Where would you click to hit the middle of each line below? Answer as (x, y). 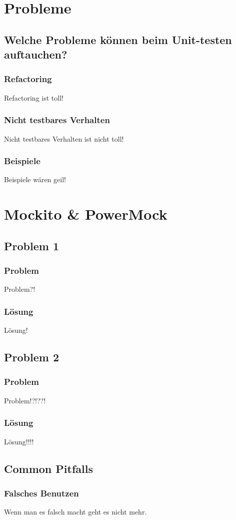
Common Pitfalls (48, 468)
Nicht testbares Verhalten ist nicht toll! (64, 138)
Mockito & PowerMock (86, 214)
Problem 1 (31, 245)
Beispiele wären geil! (35, 179)
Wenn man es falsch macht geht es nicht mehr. (75, 512)
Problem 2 (31, 357)
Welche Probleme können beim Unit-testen (118, 39)
